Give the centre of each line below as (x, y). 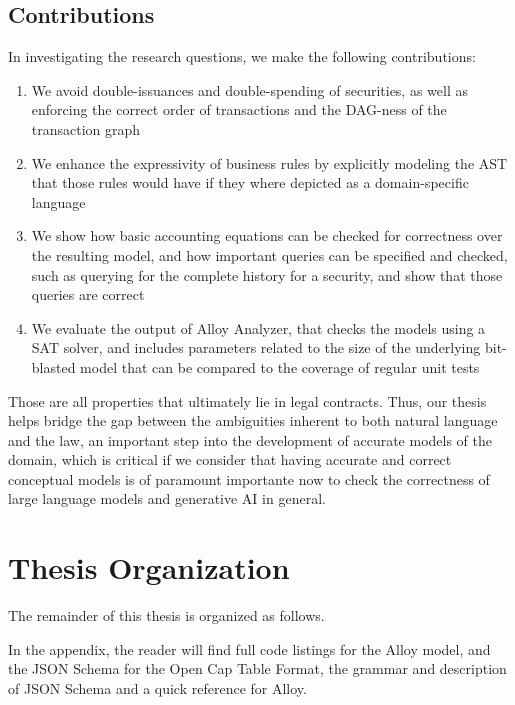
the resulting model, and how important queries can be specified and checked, (269, 254)
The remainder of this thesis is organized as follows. (166, 615)
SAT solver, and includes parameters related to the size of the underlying (256, 347)
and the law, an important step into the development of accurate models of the (250, 439)
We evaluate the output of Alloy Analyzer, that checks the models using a (258, 327)
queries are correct (88, 294)
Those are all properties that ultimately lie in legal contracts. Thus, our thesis (247, 400)
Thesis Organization (149, 567)
